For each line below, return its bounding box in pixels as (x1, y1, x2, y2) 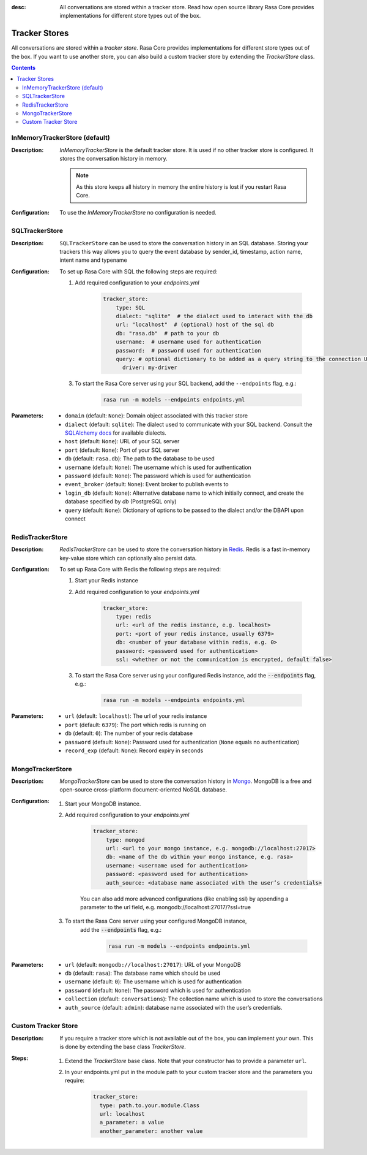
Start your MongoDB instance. (65, 800, 141, 807)
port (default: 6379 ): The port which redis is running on (65, 721, 207, 728)
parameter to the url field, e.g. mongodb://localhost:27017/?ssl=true (80, 903, 251, 910)
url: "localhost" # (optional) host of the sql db (116, 321, 275, 328)
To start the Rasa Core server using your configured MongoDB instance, (65, 917, 247, 925)
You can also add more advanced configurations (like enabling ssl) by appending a (80, 895, 289, 902)
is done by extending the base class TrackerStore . (59, 1043, 187, 1051)
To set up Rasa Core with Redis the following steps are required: (59, 565, 221, 573)
